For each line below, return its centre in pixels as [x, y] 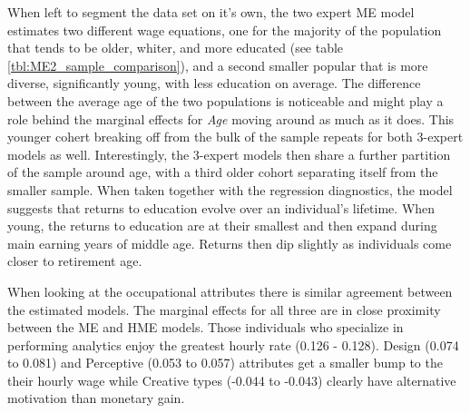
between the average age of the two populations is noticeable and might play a [225, 100]
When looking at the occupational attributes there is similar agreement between [230, 291]
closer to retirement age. [75, 261]
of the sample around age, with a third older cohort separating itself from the [223, 172]
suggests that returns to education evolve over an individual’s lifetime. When [221, 207]
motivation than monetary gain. [96, 398]
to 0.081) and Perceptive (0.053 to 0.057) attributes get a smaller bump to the [225, 363]
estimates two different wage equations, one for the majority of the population [225, 29]
